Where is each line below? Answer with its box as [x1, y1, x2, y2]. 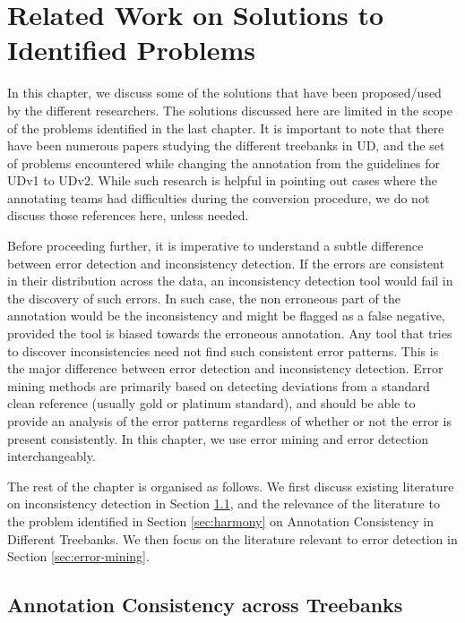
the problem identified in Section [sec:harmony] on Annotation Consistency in [7, 511, 434, 530]
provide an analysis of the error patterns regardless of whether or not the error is [7, 412, 452, 430]
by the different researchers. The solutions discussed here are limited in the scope [7, 100, 453, 119]
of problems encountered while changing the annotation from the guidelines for [7, 153, 440, 172]
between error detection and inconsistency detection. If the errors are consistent [7, 253, 444, 272]
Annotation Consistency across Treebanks [7, 591, 403, 619]
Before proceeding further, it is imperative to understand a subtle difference [7, 236, 424, 255]
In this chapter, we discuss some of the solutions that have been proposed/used [7, 83, 442, 102]
